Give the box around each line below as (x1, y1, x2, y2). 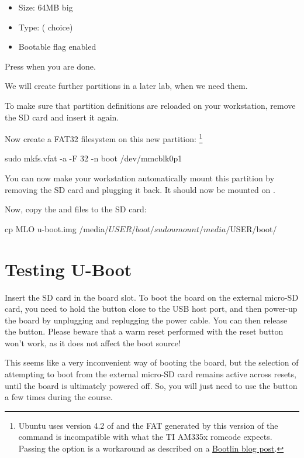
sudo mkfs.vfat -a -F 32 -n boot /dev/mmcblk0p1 (5, 152, 182, 164)
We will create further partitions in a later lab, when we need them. (5, 80, 248, 92)
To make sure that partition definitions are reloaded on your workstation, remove (5, 99, 296, 111)
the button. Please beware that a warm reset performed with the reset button (5, 325, 284, 338)
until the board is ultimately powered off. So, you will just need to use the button (5, 379, 298, 391)
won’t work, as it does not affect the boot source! (5, 336, 181, 349)
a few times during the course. (5, 391, 113, 403)
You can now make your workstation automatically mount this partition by (5, 172, 275, 184)
